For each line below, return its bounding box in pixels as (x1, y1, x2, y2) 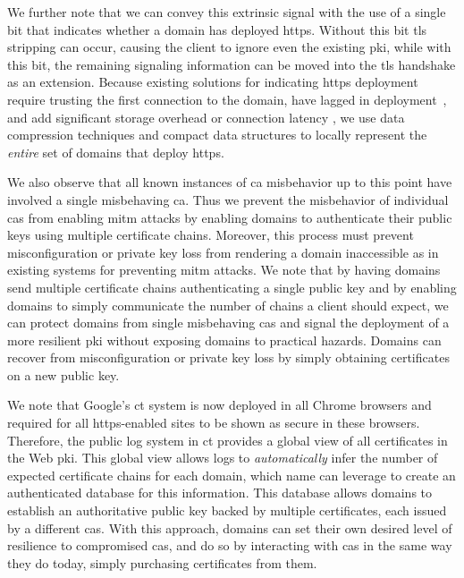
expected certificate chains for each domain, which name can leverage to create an (7, 465, 456, 484)
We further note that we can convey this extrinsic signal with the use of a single (7, 3, 446, 21)
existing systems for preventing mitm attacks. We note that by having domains (7, 260, 441, 279)
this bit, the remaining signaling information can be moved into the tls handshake (7, 55, 456, 73)
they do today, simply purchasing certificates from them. (7, 553, 317, 572)
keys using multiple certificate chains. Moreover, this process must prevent (7, 225, 414, 244)
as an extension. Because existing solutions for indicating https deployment (7, 72, 418, 91)
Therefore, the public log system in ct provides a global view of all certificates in (7, 430, 448, 449)
